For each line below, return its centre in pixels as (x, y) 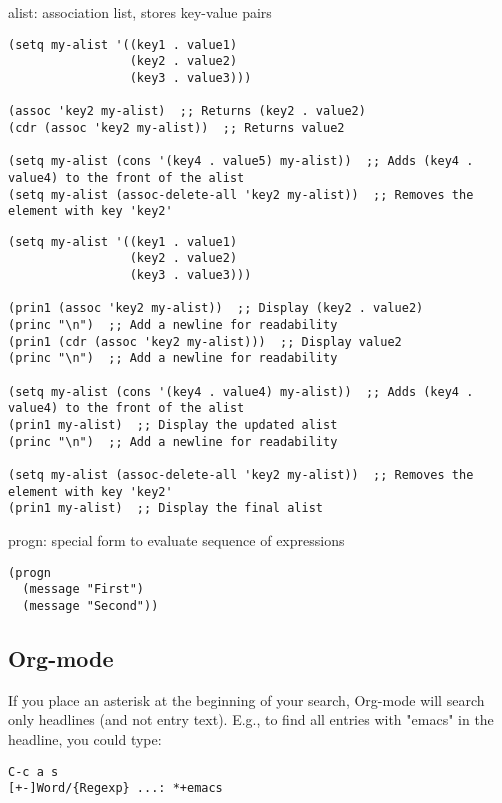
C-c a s (33, 771)
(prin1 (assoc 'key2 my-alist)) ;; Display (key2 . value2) (216, 308)
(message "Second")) (90, 605)
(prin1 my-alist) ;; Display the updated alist (173, 425)
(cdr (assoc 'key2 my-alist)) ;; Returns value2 (176, 127)
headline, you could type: (85, 738)
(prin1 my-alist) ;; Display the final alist (165, 508)
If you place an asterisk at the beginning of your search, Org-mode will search (246, 699)
